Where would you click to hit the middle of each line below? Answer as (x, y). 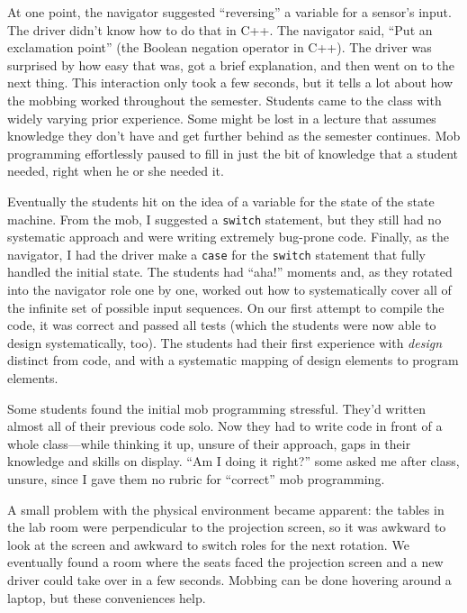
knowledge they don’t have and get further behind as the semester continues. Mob (234, 136)
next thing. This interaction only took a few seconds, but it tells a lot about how (230, 82)
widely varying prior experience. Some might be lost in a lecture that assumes (222, 118)
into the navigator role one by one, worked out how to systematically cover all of (229, 290)
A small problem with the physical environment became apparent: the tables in (226, 509)
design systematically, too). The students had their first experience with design (225, 342)
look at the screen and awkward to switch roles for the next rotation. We (208, 544)
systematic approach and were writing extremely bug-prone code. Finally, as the (229, 237)
